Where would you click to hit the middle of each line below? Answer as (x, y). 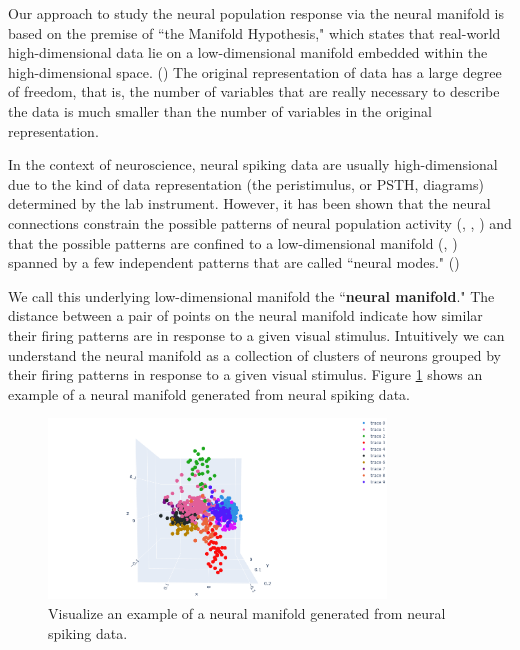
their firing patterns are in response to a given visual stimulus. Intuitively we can (256, 334)
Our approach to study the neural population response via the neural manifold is (256, 13)
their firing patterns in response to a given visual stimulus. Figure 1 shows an (245, 374)
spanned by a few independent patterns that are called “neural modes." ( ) (234, 262)
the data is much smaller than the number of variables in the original (220, 110)
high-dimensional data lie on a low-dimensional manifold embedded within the (248, 52)
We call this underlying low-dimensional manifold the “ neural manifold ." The (251, 295)
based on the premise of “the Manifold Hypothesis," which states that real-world (254, 32)
